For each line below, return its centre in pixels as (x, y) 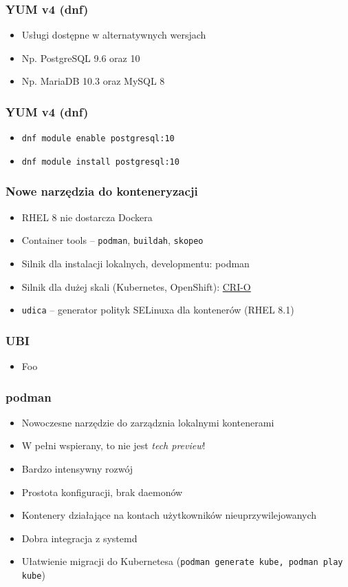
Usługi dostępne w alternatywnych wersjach (114, 35)
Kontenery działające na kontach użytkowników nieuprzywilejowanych (169, 515)
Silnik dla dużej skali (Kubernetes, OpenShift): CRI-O (136, 286)
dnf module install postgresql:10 (100, 162)
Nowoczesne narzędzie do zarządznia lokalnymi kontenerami (148, 422)
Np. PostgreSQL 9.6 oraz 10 (81, 58)
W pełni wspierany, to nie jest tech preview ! (113, 445)
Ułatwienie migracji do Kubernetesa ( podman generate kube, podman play (182, 561)
